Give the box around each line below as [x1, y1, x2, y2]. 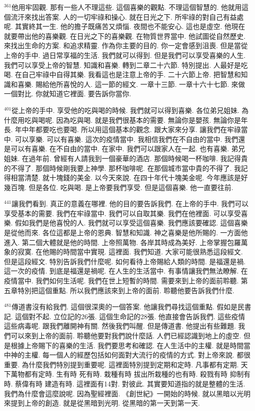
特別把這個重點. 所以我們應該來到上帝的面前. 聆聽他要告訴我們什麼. [17, 285, 234, 295]
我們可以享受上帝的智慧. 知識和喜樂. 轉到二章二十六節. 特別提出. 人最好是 [4, 59, 241, 70]
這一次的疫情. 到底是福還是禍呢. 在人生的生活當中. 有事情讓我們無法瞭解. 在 [4, 266, 248, 276]
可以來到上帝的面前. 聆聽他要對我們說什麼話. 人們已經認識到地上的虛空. [10, 330, 241, 340]
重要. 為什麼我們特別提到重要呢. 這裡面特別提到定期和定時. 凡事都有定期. [4, 359, 239, 369]
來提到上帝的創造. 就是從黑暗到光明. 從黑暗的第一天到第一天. [4, 398, 200, 408]
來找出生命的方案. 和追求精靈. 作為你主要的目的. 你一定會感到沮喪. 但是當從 [4, 40, 248, 51]
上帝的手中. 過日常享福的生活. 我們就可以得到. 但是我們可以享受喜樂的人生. [4, 50, 246, 60]
